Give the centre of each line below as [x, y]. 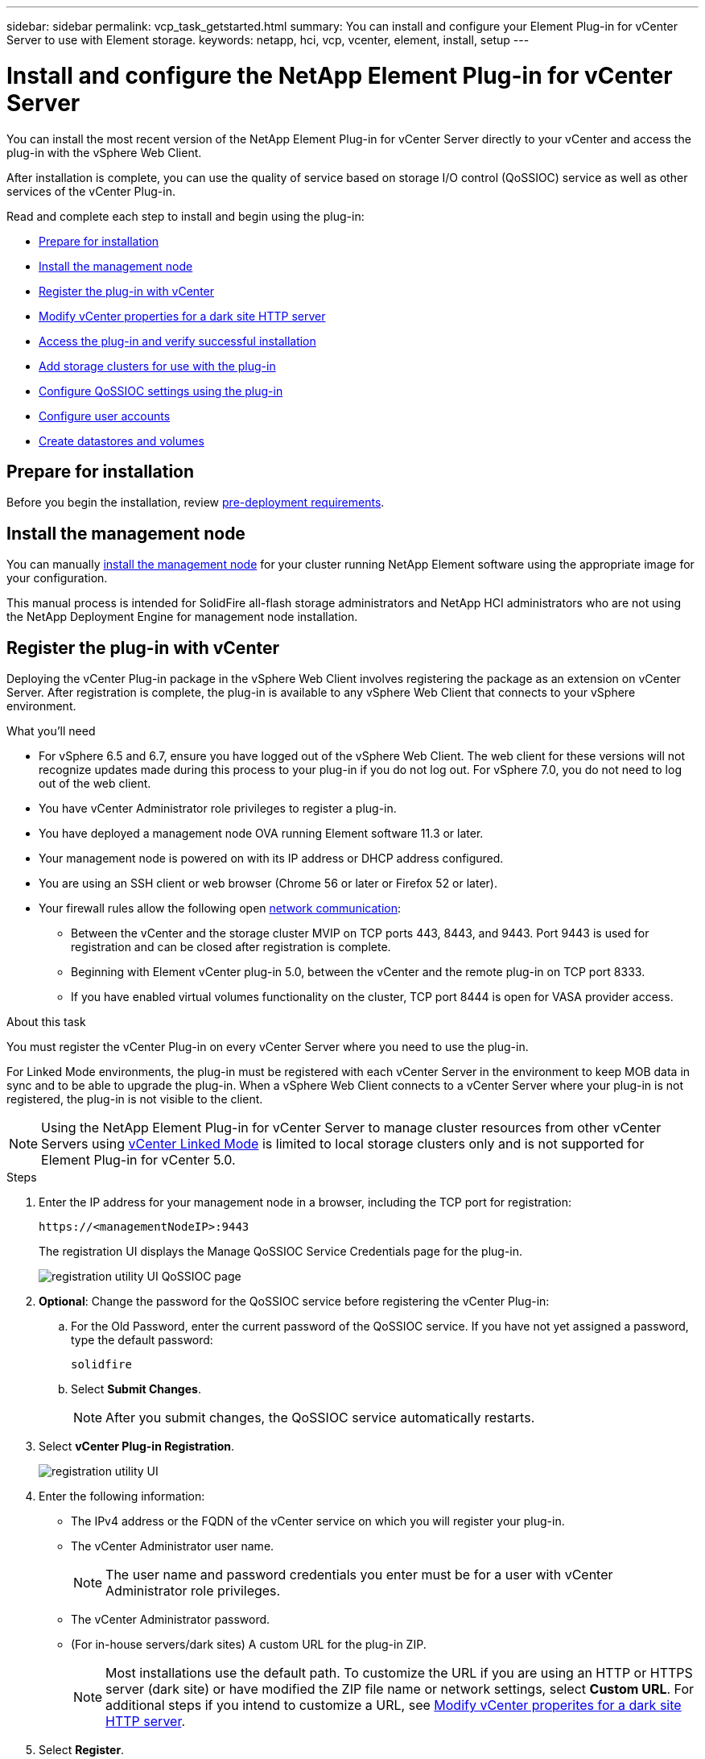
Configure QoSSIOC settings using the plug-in [161, 391]
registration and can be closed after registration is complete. [231, 947]
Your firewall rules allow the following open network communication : [220, 908]
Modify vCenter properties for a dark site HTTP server [182, 316]
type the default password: [142, 1340]
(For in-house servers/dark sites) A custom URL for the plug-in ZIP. [249, 1645]
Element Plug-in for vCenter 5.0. [138, 1160]
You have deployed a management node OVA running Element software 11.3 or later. [261, 834]
